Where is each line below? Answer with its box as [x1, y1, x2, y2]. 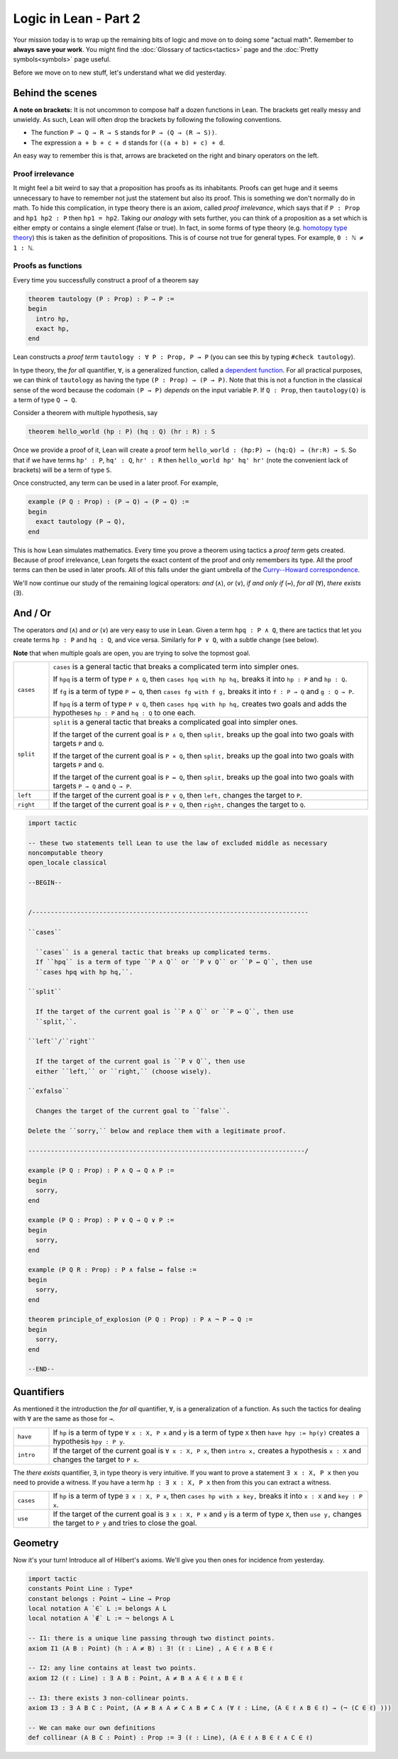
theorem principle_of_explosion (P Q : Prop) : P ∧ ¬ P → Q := [28, 1316, 253, 1323]
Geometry [13, 1537, 60, 1549]
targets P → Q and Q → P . [52, 781, 132, 791]
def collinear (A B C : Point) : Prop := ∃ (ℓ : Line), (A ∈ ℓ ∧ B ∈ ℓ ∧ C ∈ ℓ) [28, 1733, 314, 1742]
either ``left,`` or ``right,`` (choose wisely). [35, 1067, 212, 1075]
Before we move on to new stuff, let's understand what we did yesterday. [13, 68, 227, 77]
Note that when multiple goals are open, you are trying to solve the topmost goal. [13, 649, 251, 657]
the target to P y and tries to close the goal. [52, 1518, 198, 1528]
